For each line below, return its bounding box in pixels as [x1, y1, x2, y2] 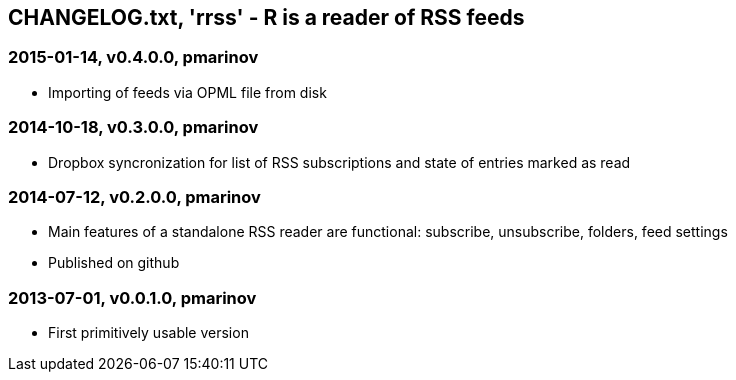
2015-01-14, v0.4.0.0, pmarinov [8, 47, 259, 68]
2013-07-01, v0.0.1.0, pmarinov [8, 287, 257, 308]
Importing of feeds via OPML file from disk [48, 83, 327, 101]
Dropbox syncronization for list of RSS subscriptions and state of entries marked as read [48, 153, 631, 171]
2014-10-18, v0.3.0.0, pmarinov [8, 117, 259, 138]
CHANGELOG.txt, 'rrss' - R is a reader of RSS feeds [8, 5, 525, 30]
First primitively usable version [48, 324, 249, 342]
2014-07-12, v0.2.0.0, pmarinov [8, 186, 261, 207]
